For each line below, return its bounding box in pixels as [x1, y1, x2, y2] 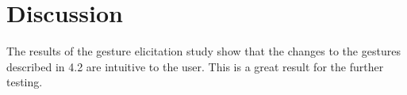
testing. [6, 74, 43, 90]
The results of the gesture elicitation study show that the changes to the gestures [6, 43, 401, 59]
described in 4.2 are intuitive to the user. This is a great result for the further [6, 58, 384, 74]
